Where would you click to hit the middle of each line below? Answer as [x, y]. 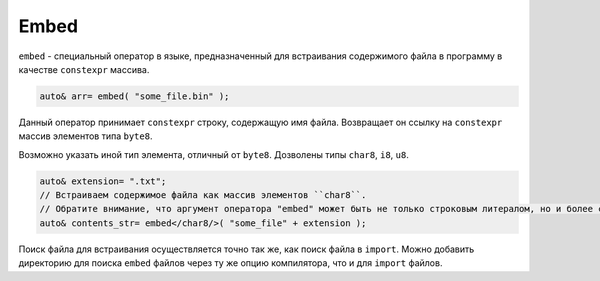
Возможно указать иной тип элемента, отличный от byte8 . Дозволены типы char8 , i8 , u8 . [213, 154]
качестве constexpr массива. [84, 69]
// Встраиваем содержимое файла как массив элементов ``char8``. [203, 195]
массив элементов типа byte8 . [85, 136]
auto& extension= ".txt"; [103, 181]
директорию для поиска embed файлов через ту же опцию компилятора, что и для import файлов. [230, 263]
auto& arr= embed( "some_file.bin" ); [134, 96]
